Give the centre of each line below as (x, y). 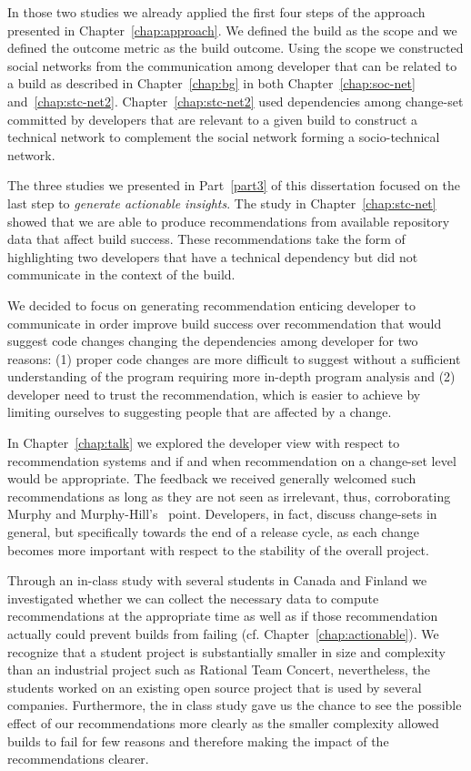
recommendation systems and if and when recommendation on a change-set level (232, 460)
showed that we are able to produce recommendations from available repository (229, 221)
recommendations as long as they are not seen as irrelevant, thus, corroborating (229, 496)
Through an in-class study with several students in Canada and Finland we (217, 580)
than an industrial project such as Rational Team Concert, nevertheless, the (219, 670)
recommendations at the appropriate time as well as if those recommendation (223, 616)
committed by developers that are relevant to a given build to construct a (213, 119)
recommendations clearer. (78, 759)
